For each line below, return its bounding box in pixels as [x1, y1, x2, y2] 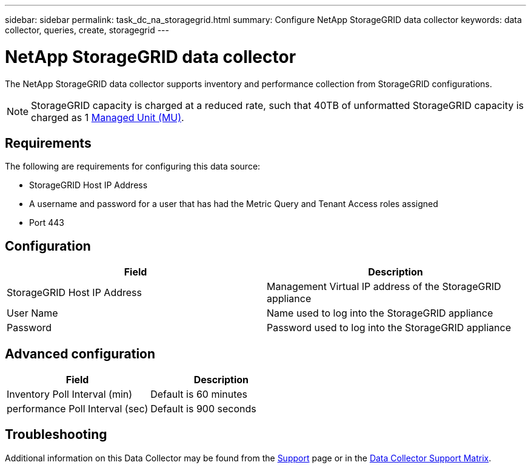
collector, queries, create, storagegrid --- [5, 25, 169, 35]
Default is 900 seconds [150, 403, 256, 415]
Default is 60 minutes [150, 388, 248, 401]
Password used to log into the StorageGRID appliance [267, 321, 511, 334]
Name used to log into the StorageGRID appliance [267, 307, 493, 320]
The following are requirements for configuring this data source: [5, 161, 261, 172]
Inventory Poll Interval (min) [7, 388, 133, 401]
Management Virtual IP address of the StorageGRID [267, 280, 501, 293]
